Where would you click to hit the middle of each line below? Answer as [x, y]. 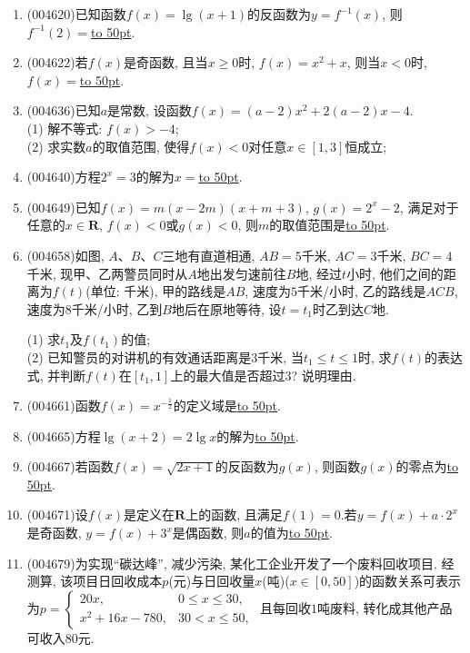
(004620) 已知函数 [76, 14]
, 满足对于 [429, 207]
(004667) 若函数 [70, 466]
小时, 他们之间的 [395, 273]
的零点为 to [427, 466]
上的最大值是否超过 [228, 375]
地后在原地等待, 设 [227, 308]
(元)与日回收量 [212, 581]
